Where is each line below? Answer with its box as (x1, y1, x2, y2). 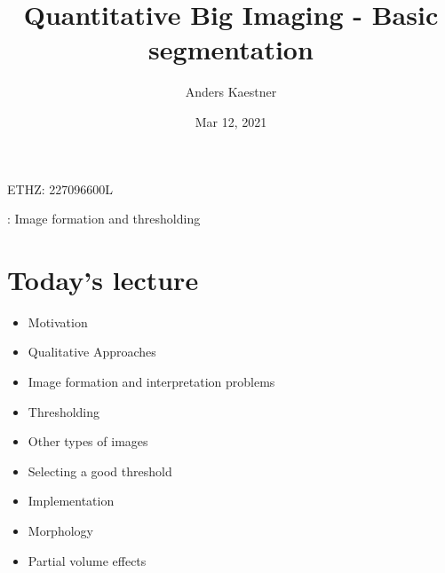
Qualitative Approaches (28, 342, 156, 361)
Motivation (28, 312, 88, 331)
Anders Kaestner (185, 82, 277, 101)
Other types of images (28, 432, 148, 451)
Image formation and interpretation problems (28, 373, 275, 390)
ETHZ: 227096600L (7, 179, 113, 198)
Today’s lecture (7, 261, 199, 297)
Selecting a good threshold (28, 461, 172, 480)
